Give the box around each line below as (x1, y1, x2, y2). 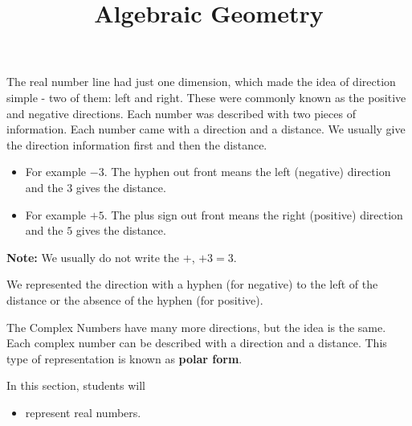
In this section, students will (6, 377, 145, 394)
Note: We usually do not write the (6, 248, 180, 265)
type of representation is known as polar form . (6, 350, 243, 367)
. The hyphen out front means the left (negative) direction (104, 163, 391, 180)
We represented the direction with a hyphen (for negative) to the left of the (6, 276, 378, 293)
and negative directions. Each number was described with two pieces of (6, 104, 356, 121)
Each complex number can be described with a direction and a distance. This (6, 334, 387, 351)
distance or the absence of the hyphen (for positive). (6, 291, 263, 308)
